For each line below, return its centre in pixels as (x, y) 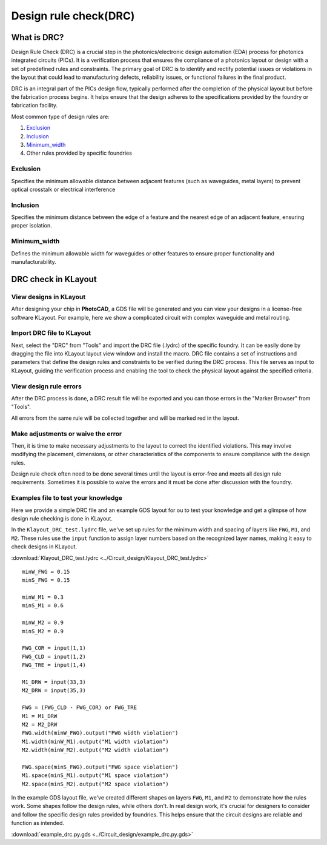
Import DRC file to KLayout (51, 333)
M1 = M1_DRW (40, 716)
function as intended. (38, 823)
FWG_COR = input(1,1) (54, 648)
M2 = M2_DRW (40, 724)
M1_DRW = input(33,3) (54, 682)
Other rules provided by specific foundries (79, 153)
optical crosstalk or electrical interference (63, 189)
